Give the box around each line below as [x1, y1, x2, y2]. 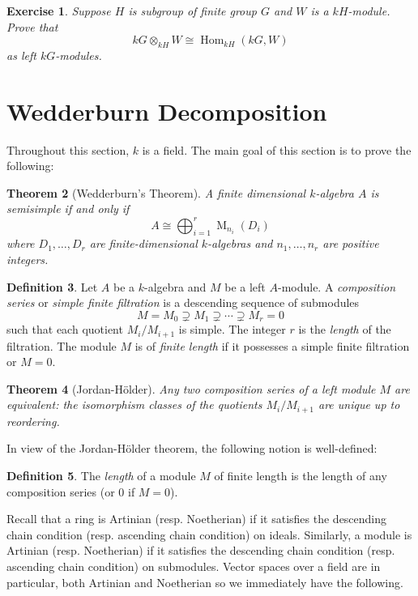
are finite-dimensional [89, 235, 198, 252]
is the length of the [298, 321, 391, 338]
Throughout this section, [6, 141, 130, 158]
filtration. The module [6, 337, 117, 354]
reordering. [6, 412, 60, 429]
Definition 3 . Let [6, 278, 98, 295]
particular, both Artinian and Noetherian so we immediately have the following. [6, 573, 403, 590]
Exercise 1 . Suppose [6, 2, 111, 19]
